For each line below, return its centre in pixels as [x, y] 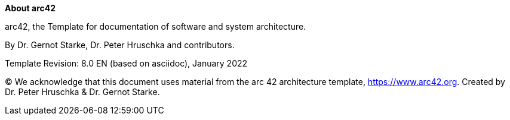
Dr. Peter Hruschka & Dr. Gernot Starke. [82, 92]
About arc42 [30, 8]
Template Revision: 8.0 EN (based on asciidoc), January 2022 [126, 63]
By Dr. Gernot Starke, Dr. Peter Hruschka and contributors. [120, 45]
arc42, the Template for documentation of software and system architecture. [156, 26]
